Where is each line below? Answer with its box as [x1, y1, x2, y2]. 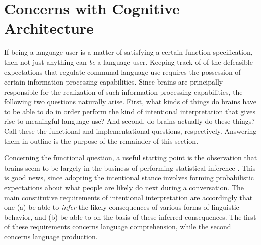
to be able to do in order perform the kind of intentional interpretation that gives [4, 106, 255, 116]
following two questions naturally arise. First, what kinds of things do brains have [4, 96, 257, 107]
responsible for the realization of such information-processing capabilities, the [4, 86, 243, 97]
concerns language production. [4, 231, 98, 241]
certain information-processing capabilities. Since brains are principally [4, 76, 223, 87]
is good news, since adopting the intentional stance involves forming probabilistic [4, 172, 254, 183]
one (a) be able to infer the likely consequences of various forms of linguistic [4, 202, 239, 212]
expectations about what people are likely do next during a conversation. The [4, 182, 244, 193]
